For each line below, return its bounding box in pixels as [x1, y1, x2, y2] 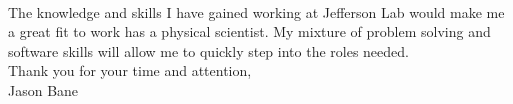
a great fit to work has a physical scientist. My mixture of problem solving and [8, 21, 491, 42]
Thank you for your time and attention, [8, 60, 252, 81]
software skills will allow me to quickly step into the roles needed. [8, 40, 409, 61]
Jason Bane [8, 79, 79, 100]
